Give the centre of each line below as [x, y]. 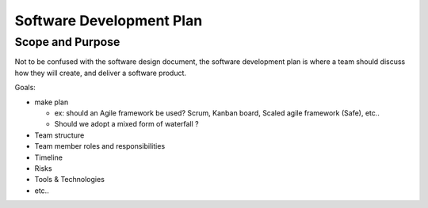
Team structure [59, 135]
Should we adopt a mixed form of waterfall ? [126, 124]
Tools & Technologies [69, 180]
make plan [52, 102]
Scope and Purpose [67, 42]
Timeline [49, 157]
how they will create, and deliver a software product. [100, 73]
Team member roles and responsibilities [100, 146]
